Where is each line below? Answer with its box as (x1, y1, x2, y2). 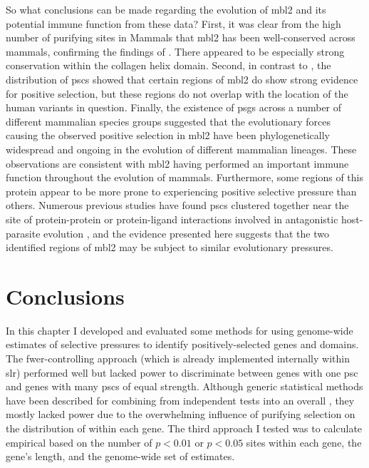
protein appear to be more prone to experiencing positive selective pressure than (6, 183, 357, 198)
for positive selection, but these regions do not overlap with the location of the (6, 86, 348, 101)
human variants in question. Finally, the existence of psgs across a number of (6, 100, 342, 115)
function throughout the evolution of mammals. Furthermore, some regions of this (6, 170, 364, 185)
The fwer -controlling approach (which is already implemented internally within (6, 351, 350, 365)
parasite (6, 225, 41, 240)
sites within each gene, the (246, 434, 362, 449)
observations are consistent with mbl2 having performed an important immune (6, 156, 349, 171)
